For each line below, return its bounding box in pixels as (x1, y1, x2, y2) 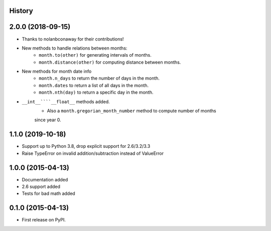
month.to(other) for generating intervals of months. (39, 52, 152, 58)
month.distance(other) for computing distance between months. (39, 59, 181, 65)
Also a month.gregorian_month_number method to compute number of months (47, 108, 216, 114)
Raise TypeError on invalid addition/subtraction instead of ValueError (22, 150, 164, 156)
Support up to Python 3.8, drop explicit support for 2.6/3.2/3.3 (22, 143, 151, 149)
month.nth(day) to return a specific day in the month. (39, 89, 154, 95)
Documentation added (22, 176, 68, 182)
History (9, 7, 34, 15)
